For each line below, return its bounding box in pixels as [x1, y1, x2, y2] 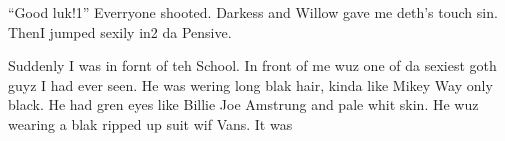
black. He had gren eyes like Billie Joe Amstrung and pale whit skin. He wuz [8, 94, 479, 115]
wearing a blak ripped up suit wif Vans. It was [8, 113, 293, 134]
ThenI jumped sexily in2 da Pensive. [8, 21, 232, 42]
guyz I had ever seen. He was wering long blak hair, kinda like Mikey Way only [8, 74, 493, 95]
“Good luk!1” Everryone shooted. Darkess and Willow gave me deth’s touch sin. [8, 2, 498, 22]
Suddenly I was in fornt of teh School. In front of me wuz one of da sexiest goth [8, 55, 497, 76]
